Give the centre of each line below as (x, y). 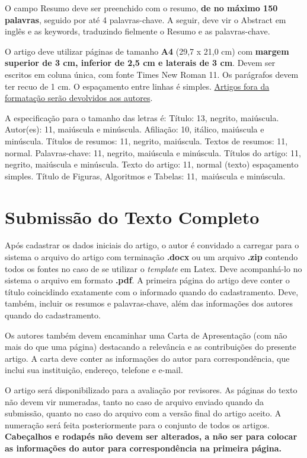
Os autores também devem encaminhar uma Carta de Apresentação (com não (146, 335)
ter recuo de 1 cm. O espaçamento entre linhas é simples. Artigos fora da (137, 86)
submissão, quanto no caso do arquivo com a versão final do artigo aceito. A (143, 413)
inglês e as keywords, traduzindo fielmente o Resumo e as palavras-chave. (137, 31)
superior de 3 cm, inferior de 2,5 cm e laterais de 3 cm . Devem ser (140, 63)
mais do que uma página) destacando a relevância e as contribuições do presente (151, 347)
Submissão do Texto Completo (132, 217)
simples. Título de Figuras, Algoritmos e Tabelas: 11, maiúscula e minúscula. (145, 176)
